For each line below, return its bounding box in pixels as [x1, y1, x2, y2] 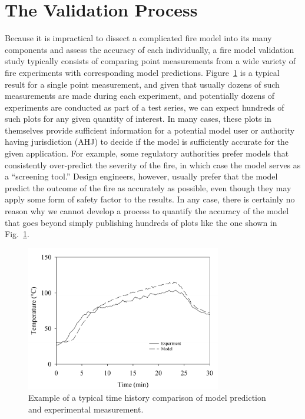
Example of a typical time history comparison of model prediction [28, 391, 266, 404]
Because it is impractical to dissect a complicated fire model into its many [5, 32, 272, 44]
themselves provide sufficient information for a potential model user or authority [5, 124, 295, 136]
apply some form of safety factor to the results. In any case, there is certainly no [5, 193, 295, 205]
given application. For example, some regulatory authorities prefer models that [5, 147, 289, 159]
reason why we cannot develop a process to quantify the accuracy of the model [5, 205, 289, 217]
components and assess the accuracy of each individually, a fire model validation [5, 43, 294, 55]
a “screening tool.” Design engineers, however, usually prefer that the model [5, 170, 278, 182]
